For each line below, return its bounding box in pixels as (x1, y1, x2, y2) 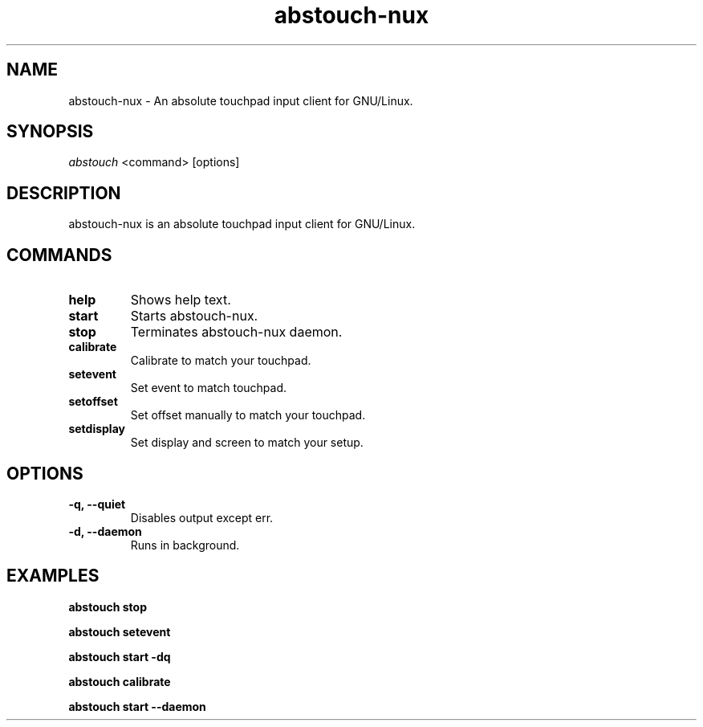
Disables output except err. (130, 510, 274, 525)
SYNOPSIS (6, 121, 94, 142)
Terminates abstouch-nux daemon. (130, 324, 343, 341)
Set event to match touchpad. (130, 381, 287, 395)
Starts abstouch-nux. (130, 308, 258, 325)
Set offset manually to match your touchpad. (130, 408, 366, 423)
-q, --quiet (68, 496, 126, 511)
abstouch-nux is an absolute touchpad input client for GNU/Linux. (68, 217, 416, 231)
